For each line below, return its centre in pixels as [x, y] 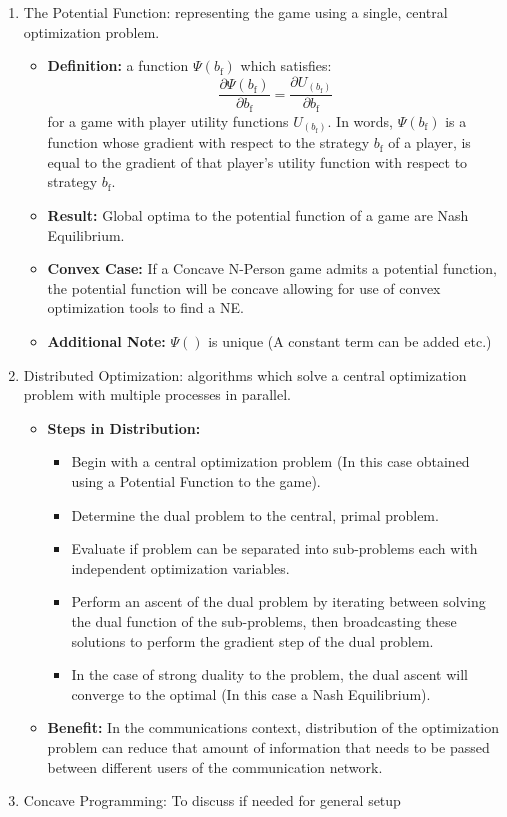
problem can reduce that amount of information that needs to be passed [268, 746]
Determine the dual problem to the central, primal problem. [255, 514]
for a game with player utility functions [168, 120]
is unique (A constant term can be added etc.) [350, 341]
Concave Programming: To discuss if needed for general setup [212, 800]
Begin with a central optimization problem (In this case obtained [270, 461]
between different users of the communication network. [215, 766]
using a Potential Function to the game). [196, 481]
